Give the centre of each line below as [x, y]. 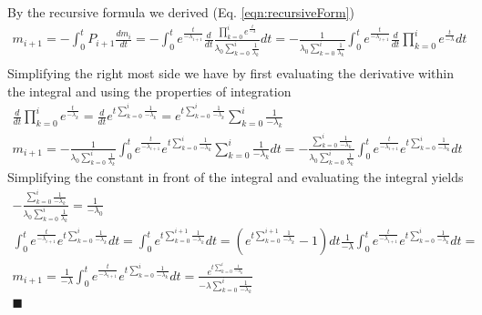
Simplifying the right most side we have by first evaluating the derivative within [231, 73]
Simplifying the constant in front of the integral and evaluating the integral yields [236, 177]
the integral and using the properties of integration [149, 91]
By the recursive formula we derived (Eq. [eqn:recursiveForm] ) [181, 12]
